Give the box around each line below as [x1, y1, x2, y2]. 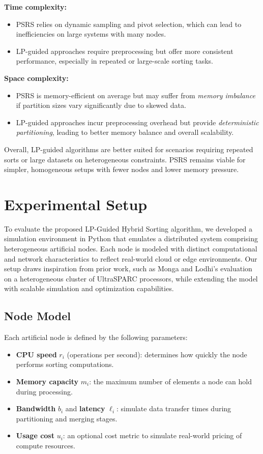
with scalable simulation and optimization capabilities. [4, 283, 174, 294]
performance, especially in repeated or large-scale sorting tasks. [16, 55, 213, 66]
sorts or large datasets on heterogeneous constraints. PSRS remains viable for [4, 154, 246, 164]
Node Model [4, 308, 71, 324]
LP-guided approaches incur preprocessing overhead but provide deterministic [16, 117, 259, 127]
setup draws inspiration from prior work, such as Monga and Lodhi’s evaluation [4, 263, 252, 274]
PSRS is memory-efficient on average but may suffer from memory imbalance [16, 90, 255, 100]
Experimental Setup [4, 193, 148, 214]
